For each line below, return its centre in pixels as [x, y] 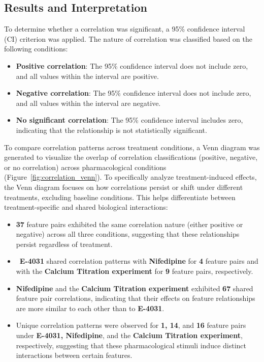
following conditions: [36, 49]
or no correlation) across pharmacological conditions [85, 167]
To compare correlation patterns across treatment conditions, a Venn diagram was [132, 147]
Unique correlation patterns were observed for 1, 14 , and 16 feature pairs [131, 325]
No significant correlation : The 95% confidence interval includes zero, [129, 120]
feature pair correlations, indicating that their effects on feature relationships [136, 298]
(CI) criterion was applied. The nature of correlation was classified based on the [128, 38]
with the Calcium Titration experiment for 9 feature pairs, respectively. [135, 271]
